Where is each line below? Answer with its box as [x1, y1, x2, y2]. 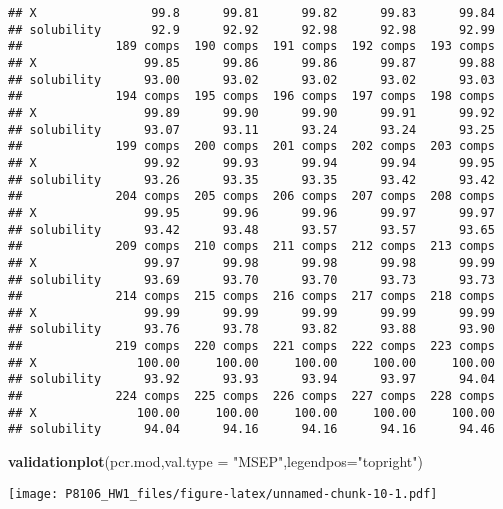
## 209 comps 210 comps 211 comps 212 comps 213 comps [8, 239, 495, 254]
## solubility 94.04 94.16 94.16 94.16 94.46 [8, 422, 495, 437]
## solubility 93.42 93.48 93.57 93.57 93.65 [8, 222, 495, 237]
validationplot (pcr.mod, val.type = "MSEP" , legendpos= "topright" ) [8, 451, 423, 472]
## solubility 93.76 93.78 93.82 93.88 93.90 [8, 322, 495, 337]
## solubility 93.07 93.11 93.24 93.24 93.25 [8, 122, 495, 137]
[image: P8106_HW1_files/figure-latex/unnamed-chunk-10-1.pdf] [8, 486, 438, 501]
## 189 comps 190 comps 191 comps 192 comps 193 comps [8, 39, 495, 54]
